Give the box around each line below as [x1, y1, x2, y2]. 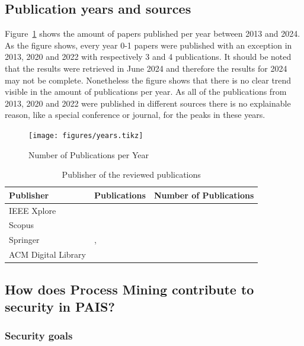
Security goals [5, 328, 73, 343]
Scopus [9, 219, 34, 231]
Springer [9, 233, 40, 246]
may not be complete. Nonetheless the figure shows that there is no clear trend [5, 73, 292, 86]
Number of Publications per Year [28, 148, 149, 161]
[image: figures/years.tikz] [28, 131, 143, 140]
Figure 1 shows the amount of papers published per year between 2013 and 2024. [5, 27, 300, 40]
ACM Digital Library [9, 248, 86, 261]
